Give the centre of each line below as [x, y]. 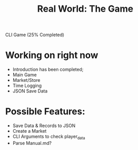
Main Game [25, 75]
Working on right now [52, 55]
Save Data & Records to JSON [44, 126]
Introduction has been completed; [48, 70]
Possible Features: [45, 112]
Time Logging [27, 86]
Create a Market [29, 131]
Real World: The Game [85, 9]
